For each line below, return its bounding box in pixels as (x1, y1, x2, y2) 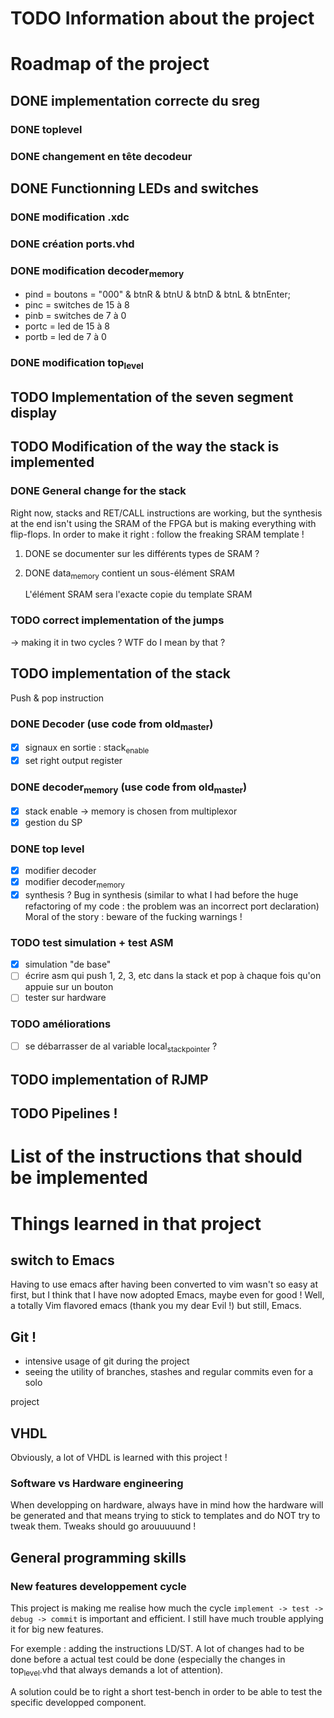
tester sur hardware (24, 992, 107, 1004)
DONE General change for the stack (10, 484, 187, 498)
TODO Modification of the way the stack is (10, 438, 280, 456)
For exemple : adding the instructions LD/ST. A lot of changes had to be (10, 1643, 305, 1655)
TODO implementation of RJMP (10, 1071, 209, 1088)
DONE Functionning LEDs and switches (10, 180, 260, 197)
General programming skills (10, 1549, 187, 1566)
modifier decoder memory (24, 876, 125, 890)
